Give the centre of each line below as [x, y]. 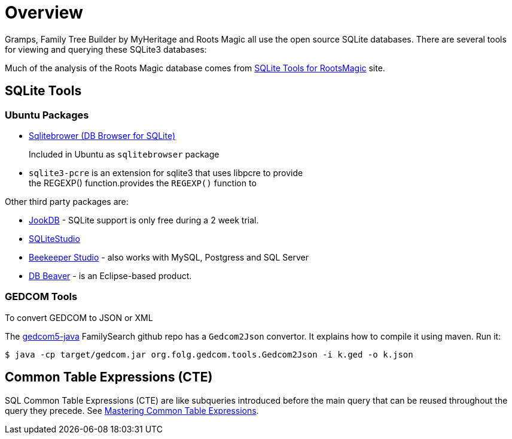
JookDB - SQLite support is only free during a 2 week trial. [144, 220]
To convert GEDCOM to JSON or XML [79, 317]
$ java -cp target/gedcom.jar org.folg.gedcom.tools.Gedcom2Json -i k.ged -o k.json [209, 354]
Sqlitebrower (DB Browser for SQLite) [102, 135]
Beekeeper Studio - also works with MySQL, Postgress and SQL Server [169, 257]
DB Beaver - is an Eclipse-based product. [110, 275]
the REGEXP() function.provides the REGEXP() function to [143, 183]
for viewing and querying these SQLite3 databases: [106, 49]
